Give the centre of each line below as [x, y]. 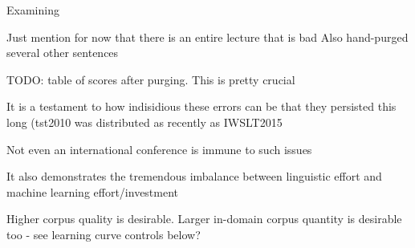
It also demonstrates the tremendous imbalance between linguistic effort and [194, 176]
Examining [33, 10]
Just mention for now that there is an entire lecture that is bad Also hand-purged [207, 37]
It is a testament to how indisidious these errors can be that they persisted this [201, 106]
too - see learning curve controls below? [104, 234]
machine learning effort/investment [93, 191]
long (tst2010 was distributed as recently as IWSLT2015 [144, 122]
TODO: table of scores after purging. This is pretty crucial [151, 79]
